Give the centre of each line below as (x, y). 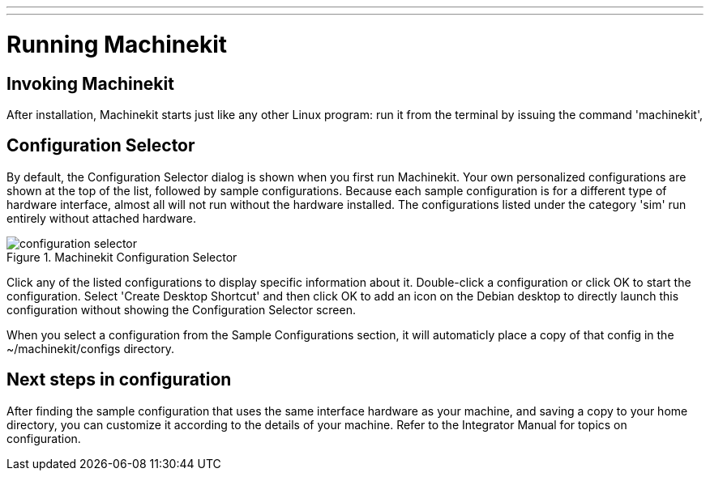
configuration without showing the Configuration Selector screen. (181, 309)
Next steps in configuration (119, 380)
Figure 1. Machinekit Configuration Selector (122, 257)
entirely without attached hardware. (101, 218)
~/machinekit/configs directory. (91, 348)
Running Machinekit (117, 44)
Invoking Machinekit (90, 83)
